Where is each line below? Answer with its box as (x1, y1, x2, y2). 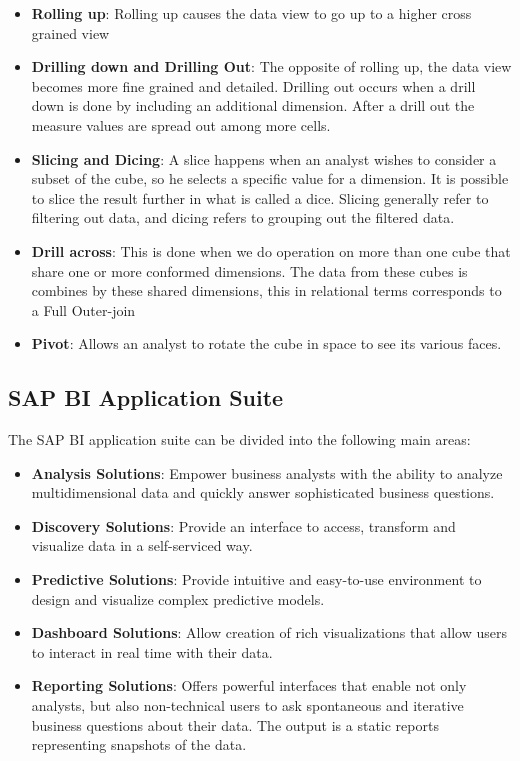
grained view (31, 22, 110, 43)
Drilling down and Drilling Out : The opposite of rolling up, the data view (31, 56, 512, 77)
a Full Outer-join (31, 299, 136, 320)
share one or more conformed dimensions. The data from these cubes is (31, 260, 468, 281)
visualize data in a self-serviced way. (31, 535, 253, 556)
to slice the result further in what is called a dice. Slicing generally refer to (31, 187, 489, 208)
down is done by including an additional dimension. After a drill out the (31, 95, 475, 116)
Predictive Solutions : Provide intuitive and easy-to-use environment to (31, 569, 482, 590)
